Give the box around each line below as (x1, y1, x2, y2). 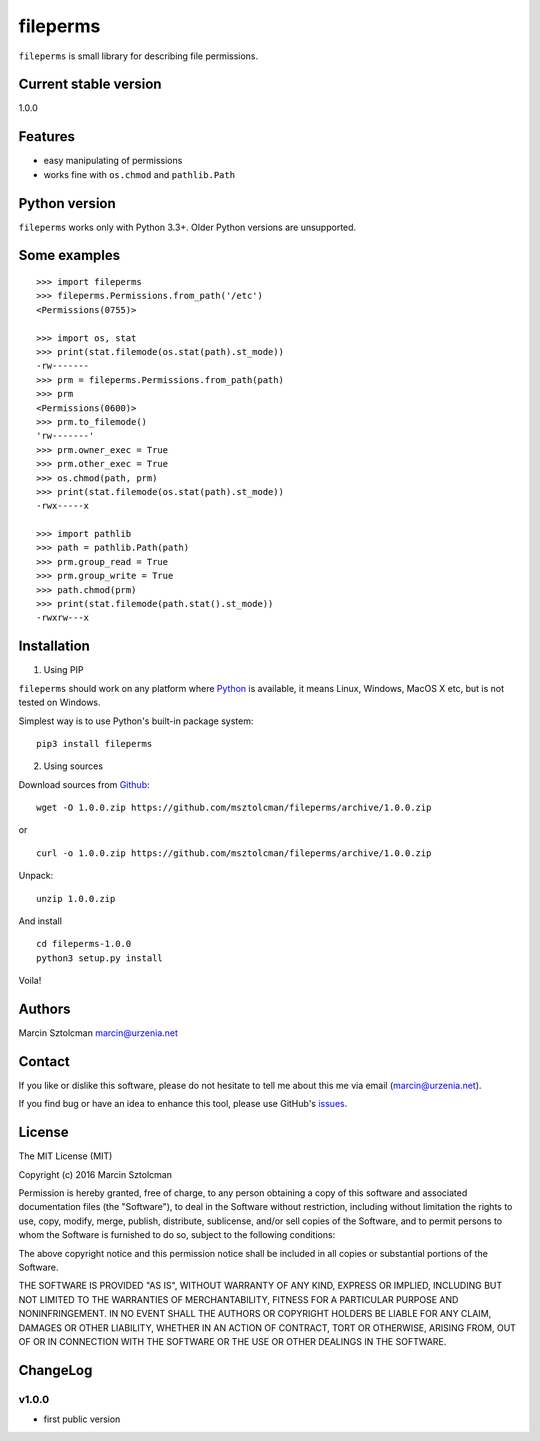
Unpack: (18, 870, 54, 882)
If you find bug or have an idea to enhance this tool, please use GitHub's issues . (18, 1098, 348, 1110)
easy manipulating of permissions (43, 155, 183, 167)
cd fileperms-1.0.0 (36, 938, 132, 950)
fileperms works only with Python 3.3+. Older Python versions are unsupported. (18, 221, 357, 233)
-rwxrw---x (36, 612, 90, 624)
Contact (18, 1053, 70, 1070)
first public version (43, 1413, 121, 1425)
